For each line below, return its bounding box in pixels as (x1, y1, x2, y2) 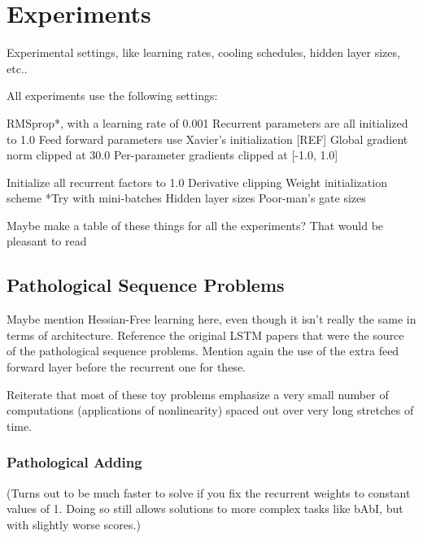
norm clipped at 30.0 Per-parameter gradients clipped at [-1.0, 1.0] (7, 146, 338, 163)
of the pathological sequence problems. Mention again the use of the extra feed (7, 342, 399, 359)
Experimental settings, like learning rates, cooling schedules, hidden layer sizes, (7, 44, 400, 61)
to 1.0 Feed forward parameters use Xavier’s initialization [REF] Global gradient (7, 130, 408, 147)
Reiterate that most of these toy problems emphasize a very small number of (7, 385, 389, 402)
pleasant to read (7, 233, 87, 250)
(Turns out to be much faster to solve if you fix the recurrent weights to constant (7, 484, 411, 501)
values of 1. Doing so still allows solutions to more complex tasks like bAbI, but (7, 500, 403, 517)
